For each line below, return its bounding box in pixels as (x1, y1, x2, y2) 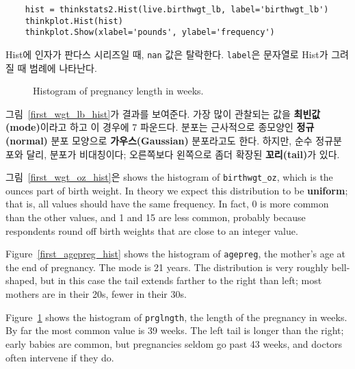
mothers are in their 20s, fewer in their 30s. (5, 287, 187, 301)
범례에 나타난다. (29, 60, 97, 75)
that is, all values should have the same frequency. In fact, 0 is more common (5, 196, 329, 211)
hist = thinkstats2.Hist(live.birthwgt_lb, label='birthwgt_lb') (25, 5, 329, 14)
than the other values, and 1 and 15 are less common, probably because (5, 210, 306, 225)
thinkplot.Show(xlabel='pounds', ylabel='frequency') (25, 27, 275, 38)
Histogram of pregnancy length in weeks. (33, 84, 204, 98)
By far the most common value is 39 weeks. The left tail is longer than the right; (5, 323, 344, 338)
